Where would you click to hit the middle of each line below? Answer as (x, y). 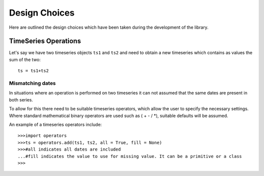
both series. (21, 99)
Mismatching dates (33, 83)
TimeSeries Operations (45, 41)
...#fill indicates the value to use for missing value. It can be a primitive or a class (130, 156)
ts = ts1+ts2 (33, 71)
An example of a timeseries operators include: (55, 124)
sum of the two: (25, 59)
